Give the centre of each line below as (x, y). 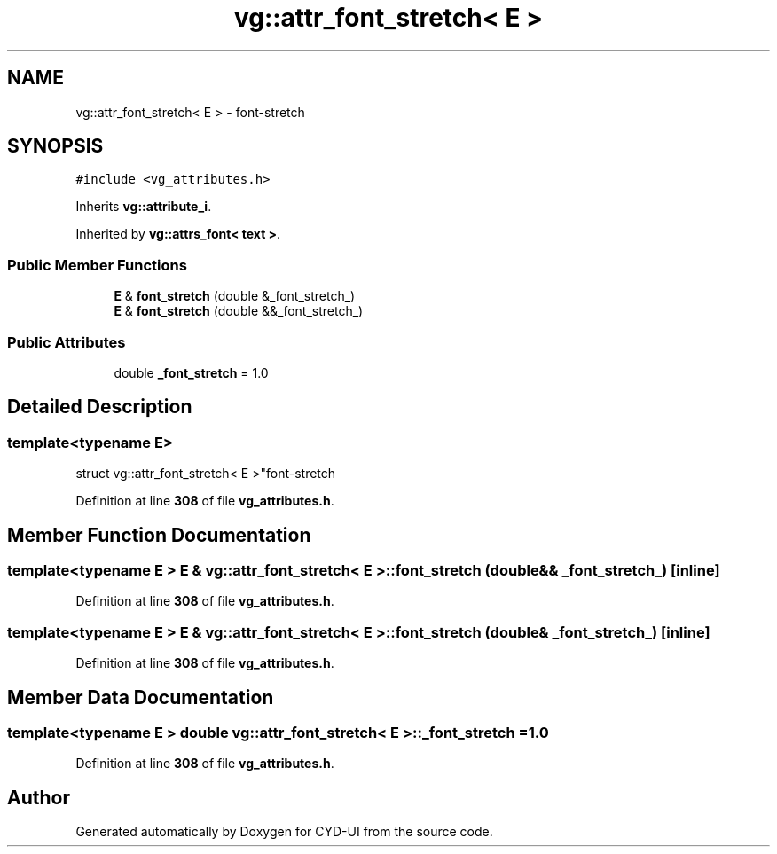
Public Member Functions (97, 265)
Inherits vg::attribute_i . (144, 207)
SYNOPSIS (55, 146)
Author (39, 797)
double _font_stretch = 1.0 (191, 372)
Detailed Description (100, 407)
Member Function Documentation (159, 535)
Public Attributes (67, 342)
